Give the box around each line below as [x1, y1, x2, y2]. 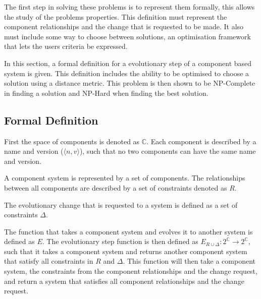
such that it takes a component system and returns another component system [4, 246, 247, 256]
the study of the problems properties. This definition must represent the [4, 11, 227, 22]
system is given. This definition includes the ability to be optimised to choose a [4, 68, 249, 78]
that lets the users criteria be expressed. [4, 41, 128, 51]
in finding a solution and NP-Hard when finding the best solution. [4, 87, 208, 98]
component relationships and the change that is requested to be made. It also [4, 21, 244, 32]
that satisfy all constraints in [4, 256, 93, 266]
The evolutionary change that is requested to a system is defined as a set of [4, 199, 238, 210]
